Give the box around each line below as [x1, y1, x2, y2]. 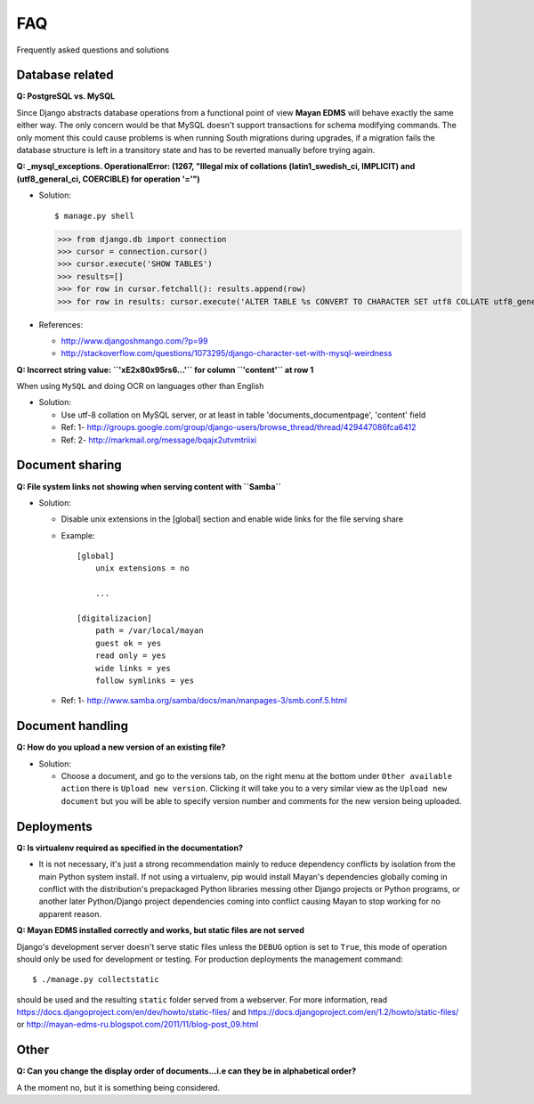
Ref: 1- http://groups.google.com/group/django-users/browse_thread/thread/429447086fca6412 [61, 422, 417, 433]
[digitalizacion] [77, 613, 152, 623]
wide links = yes [94, 663, 171, 673]
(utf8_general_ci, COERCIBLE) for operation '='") [16, 174, 200, 184]
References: [38, 319, 84, 329]
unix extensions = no [94, 564, 190, 573]
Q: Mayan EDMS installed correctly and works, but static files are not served [16, 925, 304, 936]
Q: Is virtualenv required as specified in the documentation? [16, 842, 244, 853]
